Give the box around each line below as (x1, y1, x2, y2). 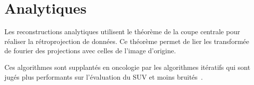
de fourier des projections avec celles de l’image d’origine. (4, 45, 176, 56)
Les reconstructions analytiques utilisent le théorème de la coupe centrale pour (4, 26, 240, 37)
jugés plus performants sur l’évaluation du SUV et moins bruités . (4, 71, 203, 82)
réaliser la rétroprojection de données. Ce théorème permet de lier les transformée (4, 36, 249, 46)
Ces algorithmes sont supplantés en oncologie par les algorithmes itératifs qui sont (4, 62, 251, 72)
